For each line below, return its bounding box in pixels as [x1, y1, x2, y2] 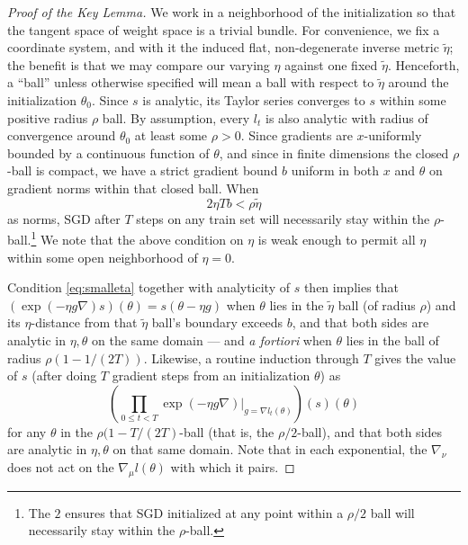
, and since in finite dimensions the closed [219, 143, 449, 162]
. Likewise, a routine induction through [143, 348, 359, 367]
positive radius [7, 108, 88, 127]
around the [388, 73, 449, 92]
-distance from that [31, 313, 138, 332]
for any [7, 422, 47, 441]
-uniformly [364, 126, 422, 145]
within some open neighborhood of [7, 247, 198, 266]
